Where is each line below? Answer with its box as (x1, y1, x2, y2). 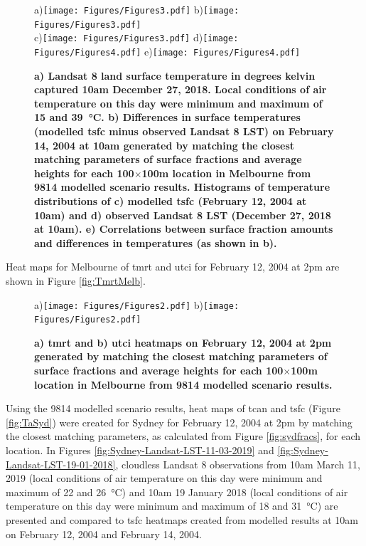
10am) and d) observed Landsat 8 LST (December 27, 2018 (34, 207, 331, 222)
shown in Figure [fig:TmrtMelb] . (6, 273, 146, 288)
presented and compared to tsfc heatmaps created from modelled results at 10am (6, 512, 358, 527)
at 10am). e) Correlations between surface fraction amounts (34, 221, 333, 236)
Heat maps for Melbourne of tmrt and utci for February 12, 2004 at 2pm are (6, 259, 340, 274)
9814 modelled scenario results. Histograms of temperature (34, 179, 330, 194)
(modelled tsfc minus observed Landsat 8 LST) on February (34, 124, 334, 138)
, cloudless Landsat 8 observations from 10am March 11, (115, 456, 360, 471)
